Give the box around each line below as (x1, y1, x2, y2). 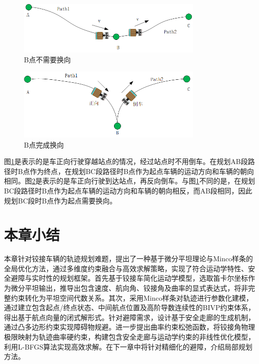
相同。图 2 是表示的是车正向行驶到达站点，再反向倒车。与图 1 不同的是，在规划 (4, 176, 255, 186)
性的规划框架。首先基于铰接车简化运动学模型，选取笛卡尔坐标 (45, 273, 248, 283)
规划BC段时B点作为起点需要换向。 (4, 195, 117, 205)
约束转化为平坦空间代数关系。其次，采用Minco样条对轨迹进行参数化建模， (10, 292, 253, 303)
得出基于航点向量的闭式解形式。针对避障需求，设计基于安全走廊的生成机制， (4, 312, 255, 322)
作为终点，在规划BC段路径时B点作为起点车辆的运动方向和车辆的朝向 (29, 166, 254, 176)
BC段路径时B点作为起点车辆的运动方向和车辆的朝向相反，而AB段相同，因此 (4, 185, 253, 195)
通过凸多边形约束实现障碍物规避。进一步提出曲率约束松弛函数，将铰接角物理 (4, 322, 255, 332)
